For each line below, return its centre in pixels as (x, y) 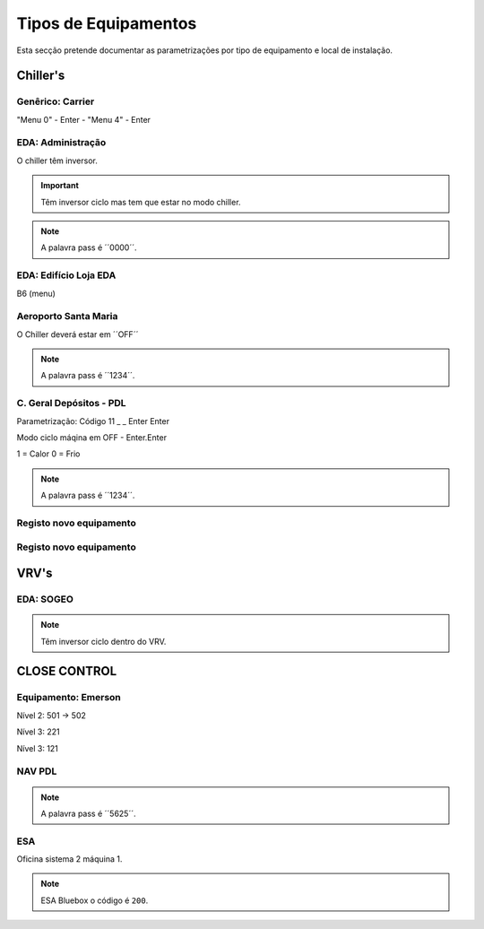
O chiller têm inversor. (57, 161)
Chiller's (41, 76)
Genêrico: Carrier (56, 101)
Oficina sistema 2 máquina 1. (69, 859)
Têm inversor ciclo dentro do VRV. (104, 641)
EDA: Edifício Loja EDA (66, 275)
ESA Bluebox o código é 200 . (95, 900)
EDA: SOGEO (45, 599)
